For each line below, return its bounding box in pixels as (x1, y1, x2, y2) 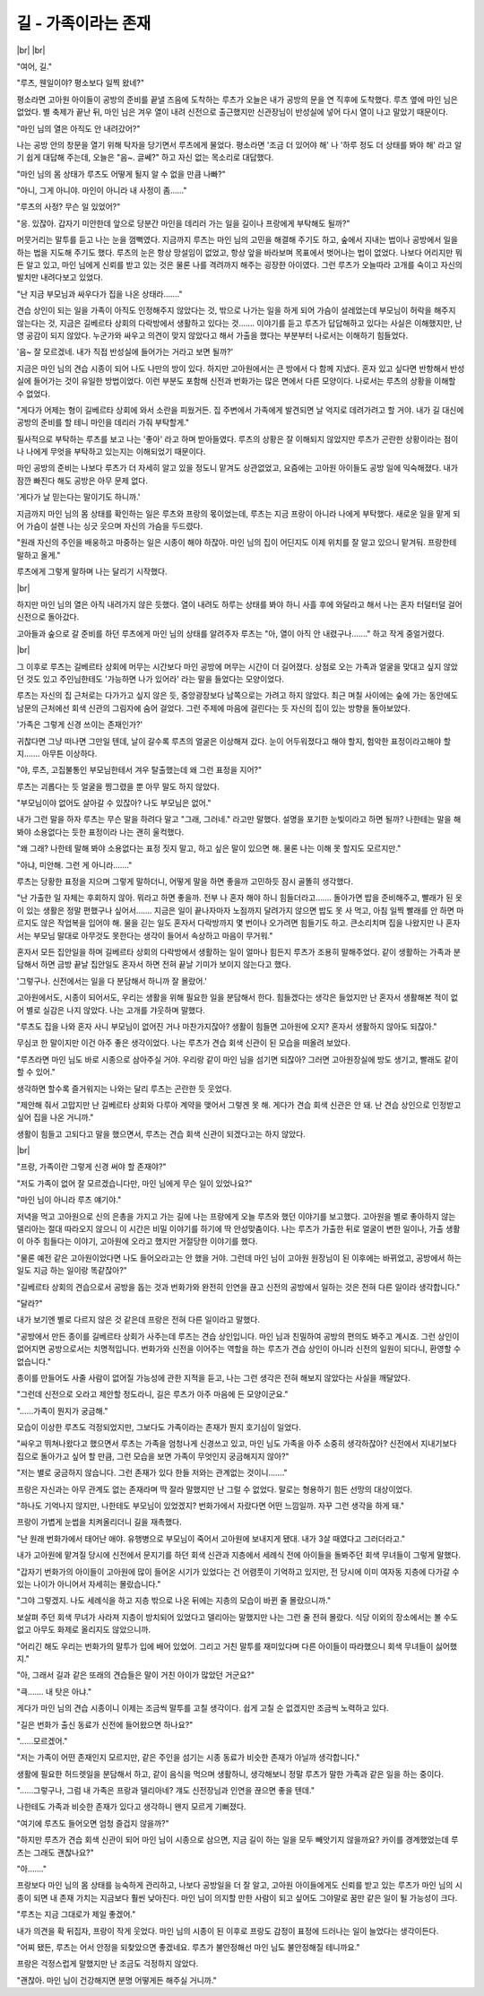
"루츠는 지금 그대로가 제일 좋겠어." (16, 1909, 136, 1920)
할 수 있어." (16, 1067, 56, 1078)
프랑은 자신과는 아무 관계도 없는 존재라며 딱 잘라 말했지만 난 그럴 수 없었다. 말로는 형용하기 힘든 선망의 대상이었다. (16, 1484, 413, 1495)
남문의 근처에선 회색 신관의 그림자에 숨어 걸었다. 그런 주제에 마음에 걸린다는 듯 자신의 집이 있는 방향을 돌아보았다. (16, 702, 411, 713)
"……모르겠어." (16, 1735, 68, 1746)
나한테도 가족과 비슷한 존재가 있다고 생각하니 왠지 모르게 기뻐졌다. (16, 1801, 246, 1812)
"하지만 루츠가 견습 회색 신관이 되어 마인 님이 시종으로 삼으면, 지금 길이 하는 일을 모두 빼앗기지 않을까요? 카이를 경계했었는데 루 (16, 1835, 459, 1845)
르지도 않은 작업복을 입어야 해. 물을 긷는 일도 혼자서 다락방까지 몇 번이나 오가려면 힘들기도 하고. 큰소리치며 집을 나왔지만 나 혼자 (16, 917, 461, 928)
